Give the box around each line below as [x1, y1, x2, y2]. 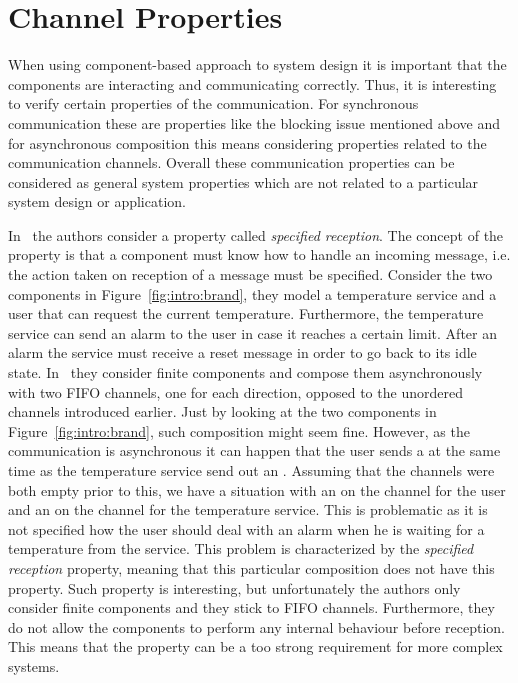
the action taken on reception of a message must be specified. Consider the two [8, 264, 493, 285]
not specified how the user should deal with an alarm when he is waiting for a [8, 518, 485, 539]
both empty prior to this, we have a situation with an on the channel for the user [8, 479, 506, 500]
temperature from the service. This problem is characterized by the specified [8, 538, 474, 559]
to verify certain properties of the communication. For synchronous [8, 93, 419, 114]
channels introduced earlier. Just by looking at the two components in [8, 401, 437, 422]
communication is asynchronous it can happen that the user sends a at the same [8, 440, 501, 461]
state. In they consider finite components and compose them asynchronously [8, 362, 483, 383]
